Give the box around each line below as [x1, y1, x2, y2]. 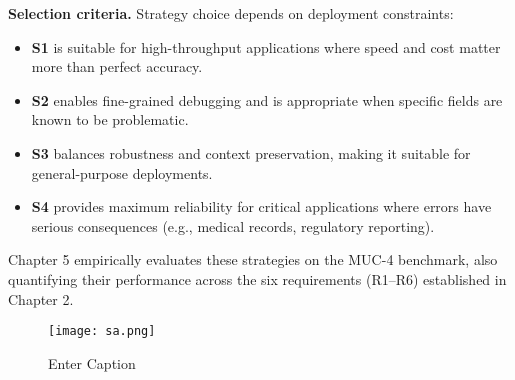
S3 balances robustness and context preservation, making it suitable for [31, 142, 471, 163]
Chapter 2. [8, 288, 74, 309]
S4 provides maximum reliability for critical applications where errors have [31, 196, 492, 217]
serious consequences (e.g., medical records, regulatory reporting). [31, 215, 435, 236]
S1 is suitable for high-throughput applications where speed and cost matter [31, 36, 501, 57]
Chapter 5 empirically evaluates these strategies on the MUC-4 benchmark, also [8, 249, 498, 270]
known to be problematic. [31, 109, 189, 130]
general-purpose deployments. [31, 162, 213, 183]
